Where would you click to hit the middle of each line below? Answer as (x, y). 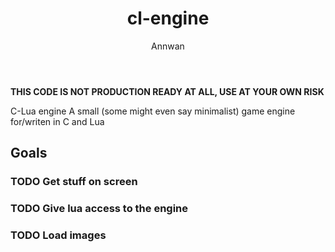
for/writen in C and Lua (57, 121)
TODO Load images (58, 235)
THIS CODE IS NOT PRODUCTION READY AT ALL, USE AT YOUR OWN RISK (167, 91)
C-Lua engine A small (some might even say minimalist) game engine (153, 111)
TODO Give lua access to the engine (99, 209)
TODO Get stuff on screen (74, 182)
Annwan (168, 46)
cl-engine (168, 18)
